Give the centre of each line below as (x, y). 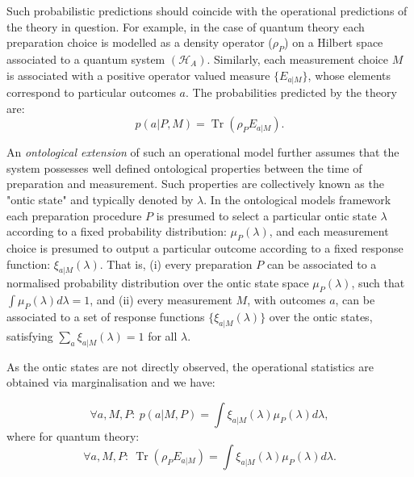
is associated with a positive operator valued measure (138, 75)
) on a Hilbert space (334, 42)
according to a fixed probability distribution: (117, 231)
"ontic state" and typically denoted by (100, 199)
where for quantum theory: (73, 435)
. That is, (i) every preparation (176, 264)
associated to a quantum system (86, 59)
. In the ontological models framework (297, 199)
